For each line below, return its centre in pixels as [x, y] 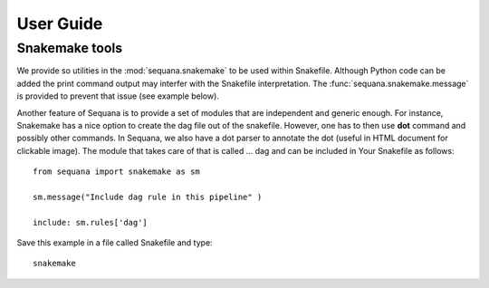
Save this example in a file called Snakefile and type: [115, 243]
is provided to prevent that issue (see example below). [118, 96]
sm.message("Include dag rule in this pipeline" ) [148, 197]
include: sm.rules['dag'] [91, 222]
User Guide [60, 24]
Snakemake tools [70, 48]
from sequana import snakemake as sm [117, 172]
